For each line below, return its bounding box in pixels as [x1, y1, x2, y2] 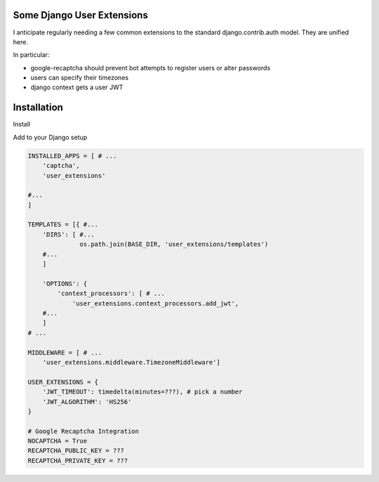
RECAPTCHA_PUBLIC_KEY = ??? [27, 447, 124, 455]
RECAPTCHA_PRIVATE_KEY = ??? [27, 457, 128, 464]
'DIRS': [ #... [42, 230, 95, 238]
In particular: [13, 51, 50, 59]
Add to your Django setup [13, 133, 88, 141]
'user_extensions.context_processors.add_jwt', [72, 299, 239, 307]
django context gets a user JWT [30, 83, 124, 91]
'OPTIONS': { [42, 280, 88, 287]
